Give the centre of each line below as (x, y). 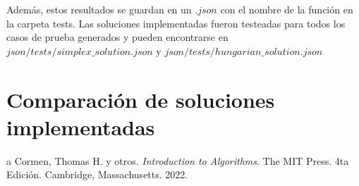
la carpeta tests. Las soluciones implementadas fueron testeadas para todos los (176, 23)
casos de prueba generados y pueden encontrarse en (117, 37)
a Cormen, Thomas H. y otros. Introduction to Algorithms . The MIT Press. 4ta (178, 160)
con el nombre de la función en (287, 9)
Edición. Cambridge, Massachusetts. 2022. (97, 174)
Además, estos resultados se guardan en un (99, 9)
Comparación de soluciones (141, 99)
